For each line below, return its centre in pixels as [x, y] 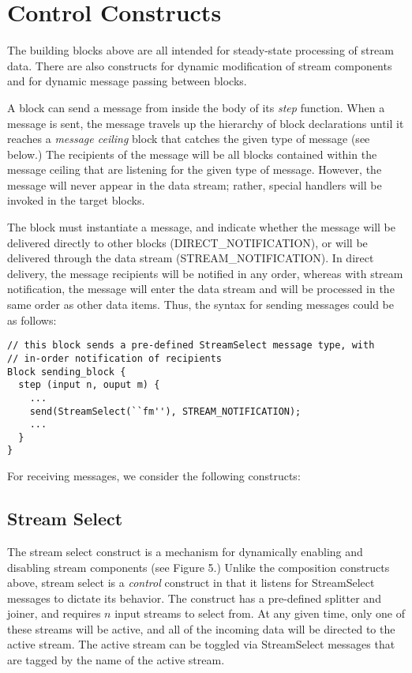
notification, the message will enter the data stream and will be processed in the [201, 289]
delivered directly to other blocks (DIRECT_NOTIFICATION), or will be [187, 242]
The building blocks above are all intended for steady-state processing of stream [200, 50]
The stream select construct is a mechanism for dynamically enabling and [185, 551]
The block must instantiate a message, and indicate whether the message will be [201, 227]
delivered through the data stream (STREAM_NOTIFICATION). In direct [191, 258]
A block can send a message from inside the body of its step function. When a [196, 107]
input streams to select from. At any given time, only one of [260, 613]
